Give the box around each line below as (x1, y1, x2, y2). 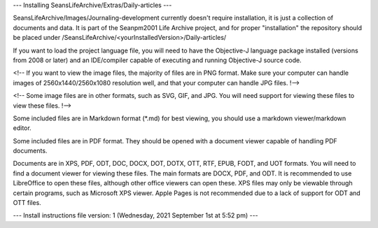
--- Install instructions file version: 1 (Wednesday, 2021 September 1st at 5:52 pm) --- (13, 211, 258, 220)
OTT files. (13, 199, 41, 207)
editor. (13, 124, 31, 132)
